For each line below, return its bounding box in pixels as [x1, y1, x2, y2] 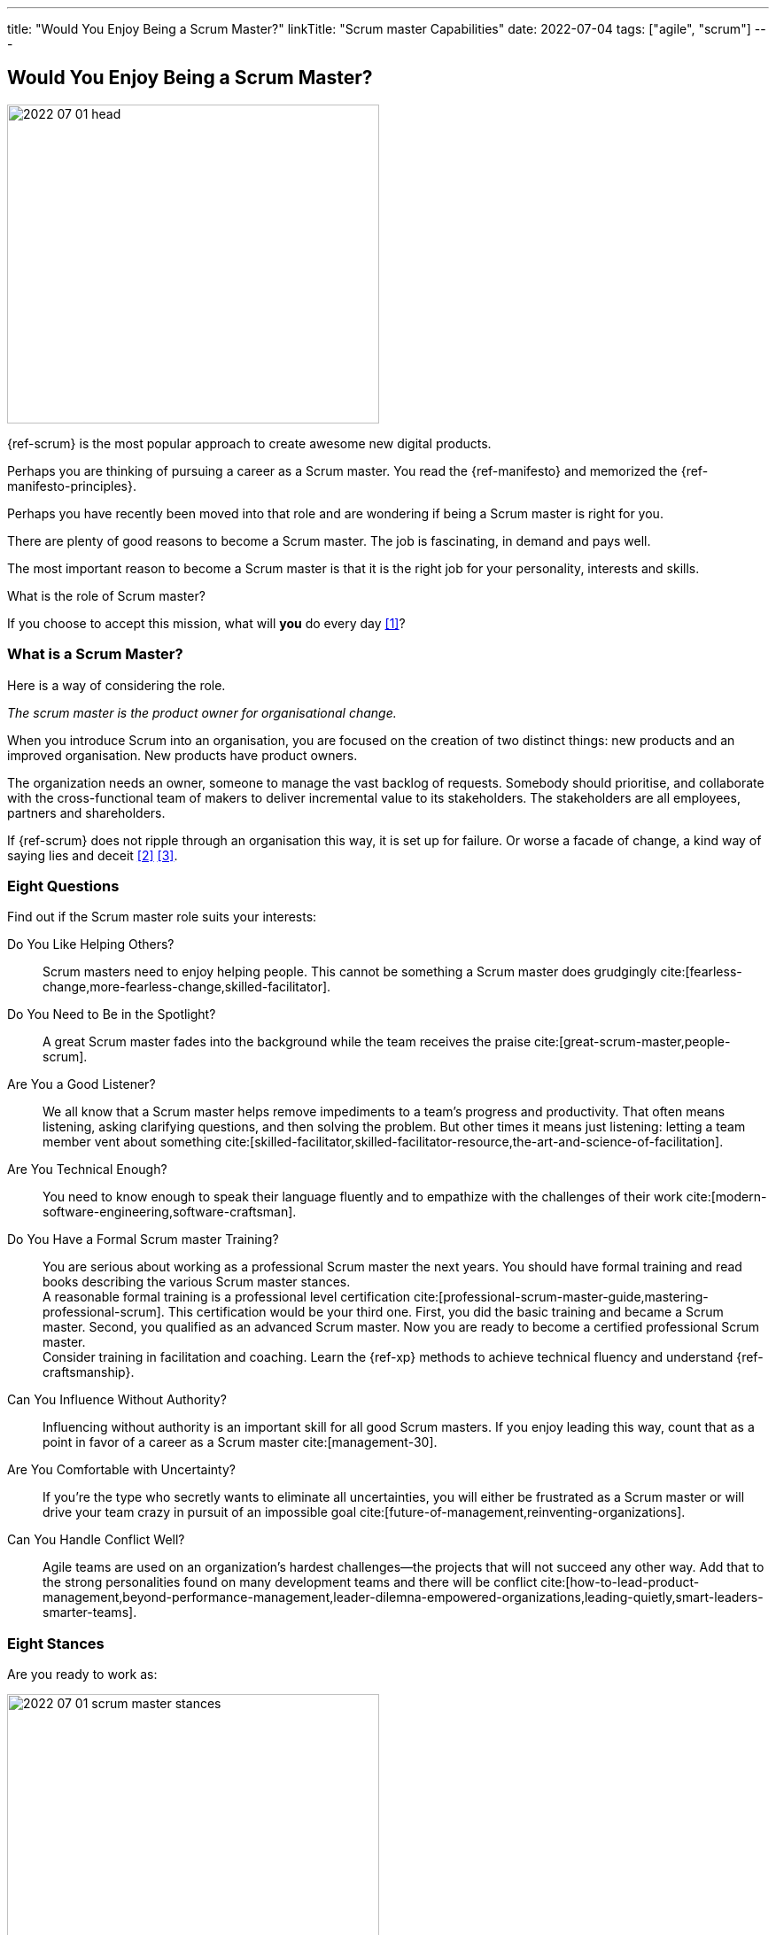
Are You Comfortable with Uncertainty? [7, 1462, 236, 1478]
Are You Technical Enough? [7, 1162, 167, 1177]
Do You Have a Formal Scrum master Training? [7, 1232, 279, 1247]
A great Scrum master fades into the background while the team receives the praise [43, 1034, 532, 1050]
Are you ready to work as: [7, 1667, 158, 1682]
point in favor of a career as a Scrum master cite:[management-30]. [43, 1434, 438, 1450]
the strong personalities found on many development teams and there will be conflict [43, 1574, 538, 1590]
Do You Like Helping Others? [7, 936, 175, 952]
